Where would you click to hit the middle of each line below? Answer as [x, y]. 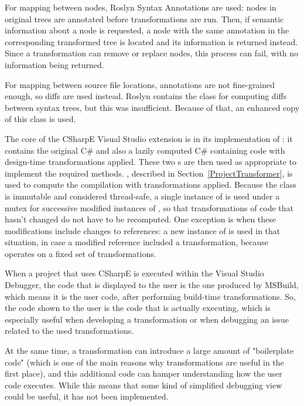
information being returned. [54, 64]
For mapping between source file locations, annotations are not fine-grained [140, 84]
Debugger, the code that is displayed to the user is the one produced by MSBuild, [152, 285]
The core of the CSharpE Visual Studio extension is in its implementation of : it [149, 138]
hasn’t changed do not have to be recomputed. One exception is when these [141, 219]
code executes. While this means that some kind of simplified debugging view [144, 385]
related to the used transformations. [69, 331]
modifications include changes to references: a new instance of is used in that [143, 230]
